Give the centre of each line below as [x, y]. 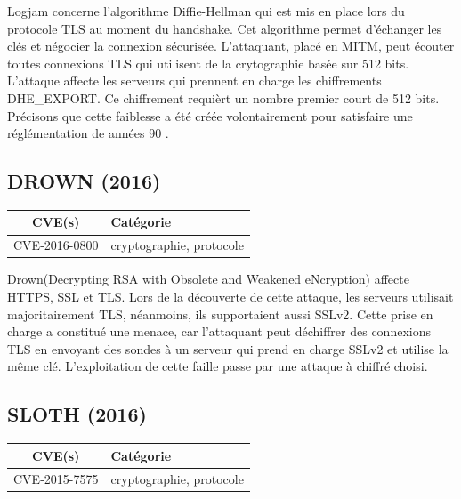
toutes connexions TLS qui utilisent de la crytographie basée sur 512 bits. [208, 63]
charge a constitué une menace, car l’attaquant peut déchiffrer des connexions [219, 331]
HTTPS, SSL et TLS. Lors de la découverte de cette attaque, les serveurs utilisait [230, 296]
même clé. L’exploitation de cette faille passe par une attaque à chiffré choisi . [218, 366]
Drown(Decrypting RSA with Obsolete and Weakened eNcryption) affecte [208, 279]
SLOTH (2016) [77, 414]
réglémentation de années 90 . [88, 133]
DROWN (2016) [84, 181]
